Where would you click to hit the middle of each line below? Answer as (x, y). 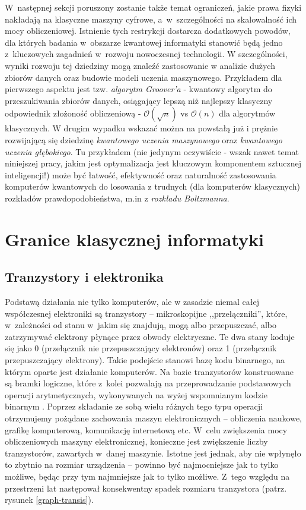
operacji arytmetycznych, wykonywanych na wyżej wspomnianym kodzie (136, 394)
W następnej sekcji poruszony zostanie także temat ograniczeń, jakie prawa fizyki (153, 7)
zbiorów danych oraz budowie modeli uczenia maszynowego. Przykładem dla (144, 77)
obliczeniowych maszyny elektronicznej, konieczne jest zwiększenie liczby (136, 441)
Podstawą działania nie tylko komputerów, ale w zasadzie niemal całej (132, 302)
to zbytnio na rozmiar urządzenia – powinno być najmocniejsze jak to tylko (142, 465)
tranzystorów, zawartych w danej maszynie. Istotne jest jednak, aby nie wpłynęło (153, 453)
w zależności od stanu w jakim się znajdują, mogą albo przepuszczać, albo (141, 325)
